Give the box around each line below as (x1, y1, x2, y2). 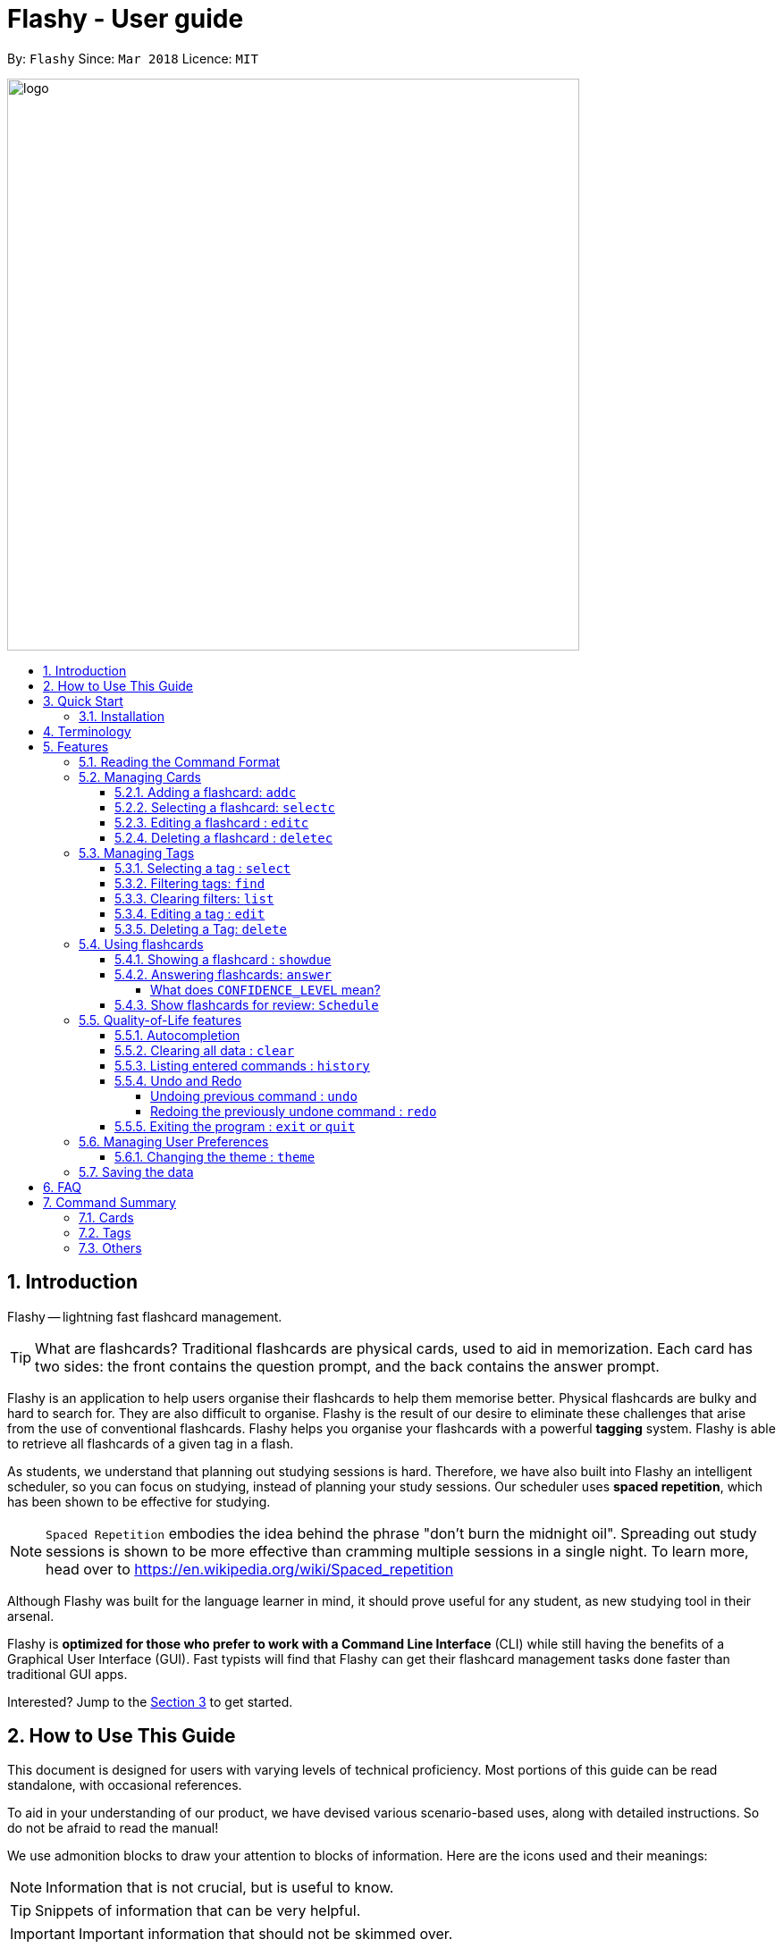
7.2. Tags (79, 1224, 131, 1240)
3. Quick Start (43, 693, 123, 709)
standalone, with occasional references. (7, 1777, 242, 1793)
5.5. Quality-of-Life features (79, 1012, 242, 1028)
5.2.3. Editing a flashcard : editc (114, 814, 309, 830)
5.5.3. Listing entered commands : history (114, 1057, 370, 1073)
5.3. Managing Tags (79, 844, 195, 861)
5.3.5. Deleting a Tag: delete (114, 920, 288, 936)
